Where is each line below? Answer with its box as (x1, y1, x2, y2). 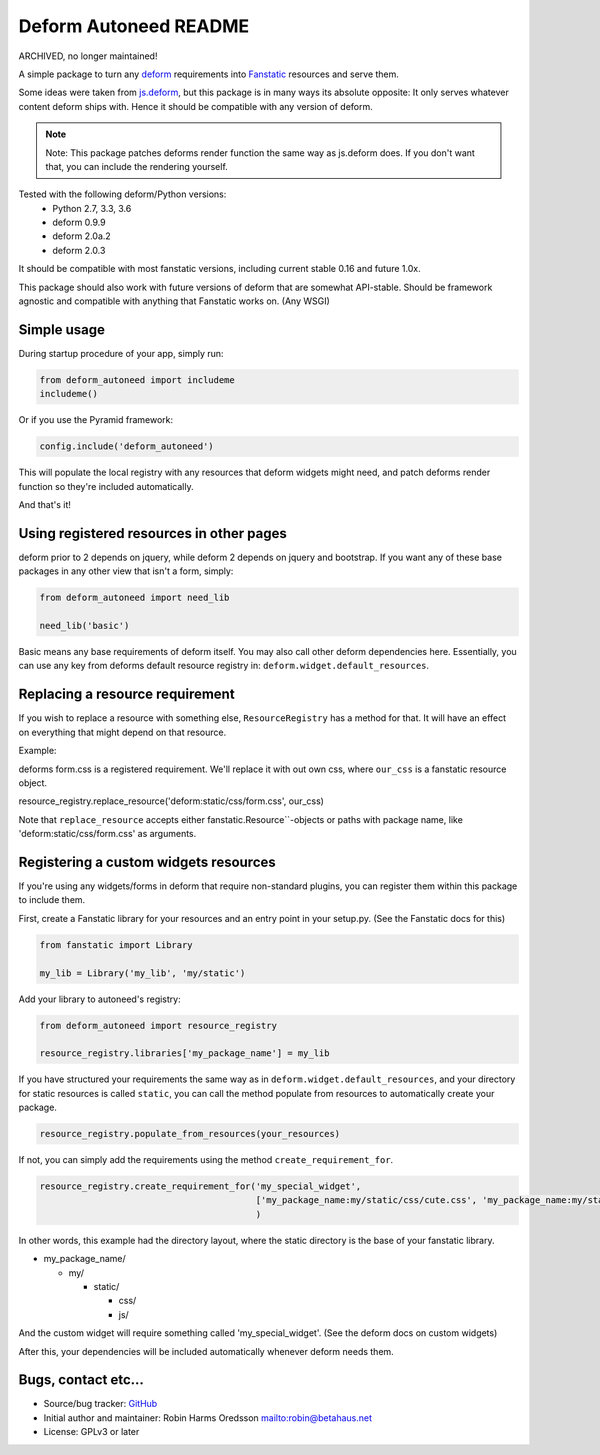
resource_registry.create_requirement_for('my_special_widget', (39, 1181, 362, 1192)
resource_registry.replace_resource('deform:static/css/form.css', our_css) (18, 795, 325, 807)
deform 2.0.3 (52, 244, 106, 256)
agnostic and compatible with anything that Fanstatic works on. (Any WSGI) (18, 295, 330, 307)
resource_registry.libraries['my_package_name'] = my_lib (39, 1048, 330, 1059)
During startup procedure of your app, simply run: (18, 347, 224, 359)
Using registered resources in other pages (18, 525, 287, 542)
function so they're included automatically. (18, 480, 194, 492)
